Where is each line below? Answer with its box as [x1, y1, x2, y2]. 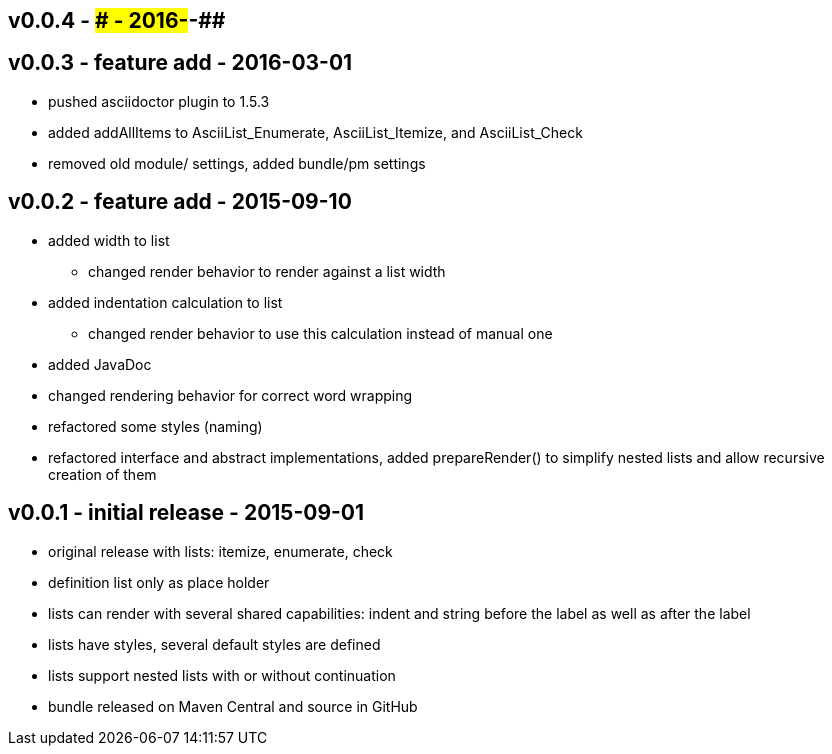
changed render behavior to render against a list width [88, 262, 446, 280]
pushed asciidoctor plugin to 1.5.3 [48, 92, 270, 110]
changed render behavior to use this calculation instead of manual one [88, 324, 553, 342]
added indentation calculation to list [48, 293, 283, 311]
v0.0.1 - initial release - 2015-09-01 [8, 500, 365, 526]
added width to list [48, 231, 170, 249]
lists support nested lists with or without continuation [48, 666, 396, 684]
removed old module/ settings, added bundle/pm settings [48, 154, 426, 172]
